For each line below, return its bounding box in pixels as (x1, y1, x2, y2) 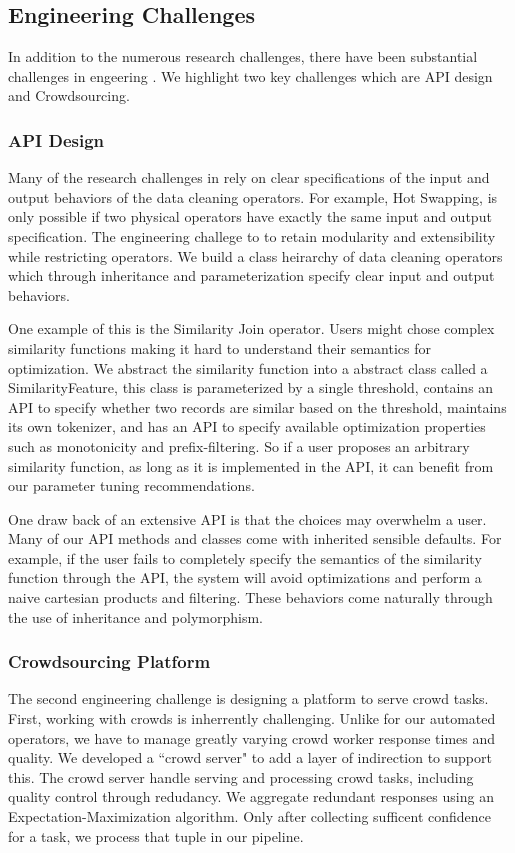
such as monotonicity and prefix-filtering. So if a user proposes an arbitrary (8, 435, 470, 456)
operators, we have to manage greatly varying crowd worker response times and (8, 727, 496, 748)
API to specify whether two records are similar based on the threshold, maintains (8, 396, 507, 417)
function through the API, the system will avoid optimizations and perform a (8, 567, 482, 588)
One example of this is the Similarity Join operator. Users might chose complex (8, 318, 495, 339)
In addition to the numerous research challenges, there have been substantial (8, 46, 478, 67)
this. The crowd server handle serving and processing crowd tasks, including (8, 766, 474, 787)
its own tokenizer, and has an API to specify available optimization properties (8, 416, 486, 437)
